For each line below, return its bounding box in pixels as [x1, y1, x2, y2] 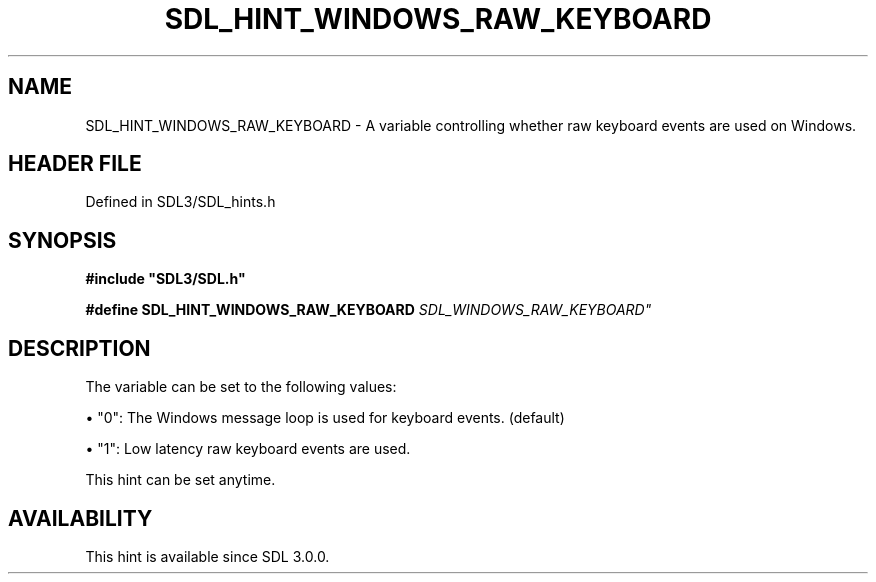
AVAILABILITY [8, 505, 153, 531]
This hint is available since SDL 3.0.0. [85, 547, 330, 565]
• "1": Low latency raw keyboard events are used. [85, 440, 411, 458]
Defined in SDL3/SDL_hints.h [85, 193, 276, 211]
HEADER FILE [8, 151, 142, 177]
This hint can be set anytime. [85, 471, 276, 489]
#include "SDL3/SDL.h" [85, 270, 246, 288]
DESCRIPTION [8, 335, 151, 361]
